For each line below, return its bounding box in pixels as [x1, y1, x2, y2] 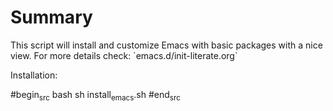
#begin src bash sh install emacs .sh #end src [10, 88, 181, 103]
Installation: [10, 69, 58, 81]
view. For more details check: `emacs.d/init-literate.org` [10, 49, 238, 61]
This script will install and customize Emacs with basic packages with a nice [10, 39, 323, 51]
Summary [10, 6, 93, 29]
